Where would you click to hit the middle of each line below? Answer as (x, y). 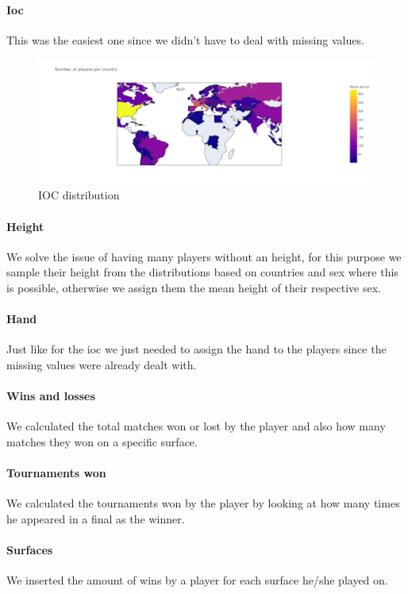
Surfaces (30, 550)
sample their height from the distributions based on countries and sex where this (202, 272)
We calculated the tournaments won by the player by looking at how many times (203, 503)
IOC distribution (79, 195)
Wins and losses (51, 396)
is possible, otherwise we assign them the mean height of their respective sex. (194, 287)
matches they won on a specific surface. (102, 441)
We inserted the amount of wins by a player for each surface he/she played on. (197, 580)
